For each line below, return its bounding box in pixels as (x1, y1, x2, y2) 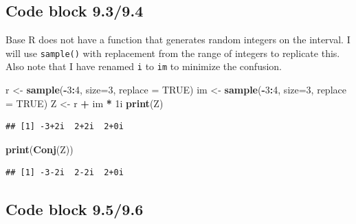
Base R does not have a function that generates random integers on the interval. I (5, 32, 351, 47)
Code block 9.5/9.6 (5, 199, 144, 220)
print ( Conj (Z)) (5, 142, 74, 156)
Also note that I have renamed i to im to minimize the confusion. (5, 59, 282, 74)
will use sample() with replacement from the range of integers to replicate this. (5, 45, 340, 60)
